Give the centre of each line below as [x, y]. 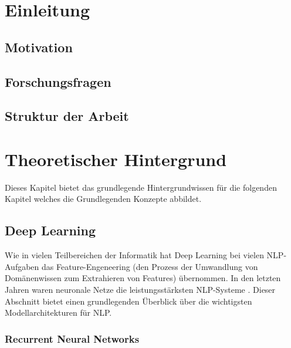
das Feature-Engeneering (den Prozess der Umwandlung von [150, 266]
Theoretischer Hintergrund [116, 159]
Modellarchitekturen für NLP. [58, 312]
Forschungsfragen [58, 81]
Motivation [39, 47]
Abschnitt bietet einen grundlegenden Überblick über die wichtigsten [128, 301]
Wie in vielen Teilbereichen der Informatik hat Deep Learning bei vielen [134, 255]
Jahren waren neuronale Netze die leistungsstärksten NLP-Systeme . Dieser [140, 290]
